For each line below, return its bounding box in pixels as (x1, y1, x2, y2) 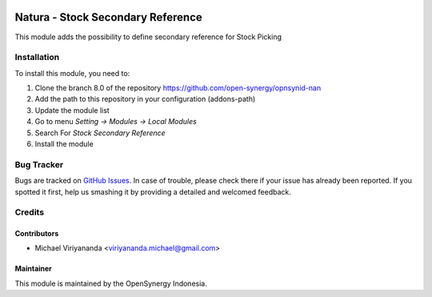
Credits (14, 207, 44, 218)
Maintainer (14, 264, 52, 274)
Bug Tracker (14, 159, 64, 170)
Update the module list (34, 105, 110, 115)
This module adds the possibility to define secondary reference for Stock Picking (14, 32, 282, 42)
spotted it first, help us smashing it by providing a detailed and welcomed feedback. (14, 187, 291, 196)
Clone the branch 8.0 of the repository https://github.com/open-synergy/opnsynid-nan (34, 83, 322, 93)
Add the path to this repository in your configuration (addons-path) (34, 94, 256, 104)
